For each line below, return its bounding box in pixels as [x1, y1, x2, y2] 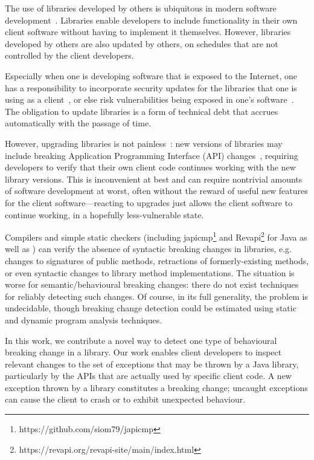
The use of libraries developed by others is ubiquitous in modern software [5, 2, 277, 14]
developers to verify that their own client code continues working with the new [5, 161, 296, 173]
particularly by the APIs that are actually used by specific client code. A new [5, 369, 292, 382]
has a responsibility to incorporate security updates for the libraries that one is [5, 81, 297, 94]
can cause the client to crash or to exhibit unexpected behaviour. [5, 393, 246, 406]
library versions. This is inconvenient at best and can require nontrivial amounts [5, 172, 303, 185]
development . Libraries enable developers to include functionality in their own [5, 13, 298, 26]
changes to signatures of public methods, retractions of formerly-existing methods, [5, 254, 309, 267]
